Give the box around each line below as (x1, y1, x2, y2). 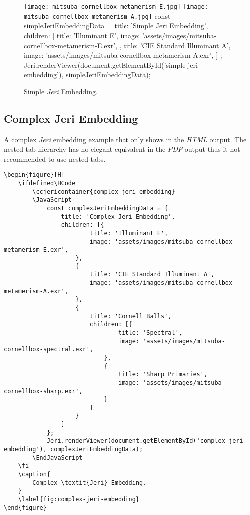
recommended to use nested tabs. (4, 153, 106, 164)
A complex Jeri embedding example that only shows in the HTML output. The (4, 134, 247, 144)
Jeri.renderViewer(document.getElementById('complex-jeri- (46, 437, 247, 445)
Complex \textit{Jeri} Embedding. (32, 479, 147, 486)
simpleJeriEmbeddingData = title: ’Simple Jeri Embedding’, (24, 20, 208, 31)
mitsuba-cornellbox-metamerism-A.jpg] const (24, 10, 171, 21)
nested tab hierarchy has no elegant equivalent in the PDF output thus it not (4, 144, 240, 154)
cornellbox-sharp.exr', (4, 387, 83, 395)
